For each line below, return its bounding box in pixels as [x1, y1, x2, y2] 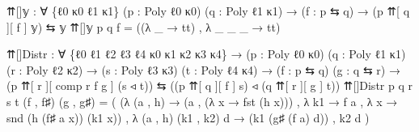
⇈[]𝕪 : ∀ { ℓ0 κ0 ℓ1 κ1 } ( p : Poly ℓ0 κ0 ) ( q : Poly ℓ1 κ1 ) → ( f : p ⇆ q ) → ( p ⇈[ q [6, 2, 410, 19]
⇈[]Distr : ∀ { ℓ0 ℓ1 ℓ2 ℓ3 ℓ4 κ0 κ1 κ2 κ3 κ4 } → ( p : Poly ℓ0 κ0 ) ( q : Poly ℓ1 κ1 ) [6, 45, 406, 62]
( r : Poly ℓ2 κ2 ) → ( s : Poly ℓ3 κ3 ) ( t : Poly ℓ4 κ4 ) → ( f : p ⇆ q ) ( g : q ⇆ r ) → [6, 61, 400, 78]
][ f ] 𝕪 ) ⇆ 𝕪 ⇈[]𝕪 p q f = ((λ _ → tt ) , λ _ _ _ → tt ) [6, 18, 281, 35]
